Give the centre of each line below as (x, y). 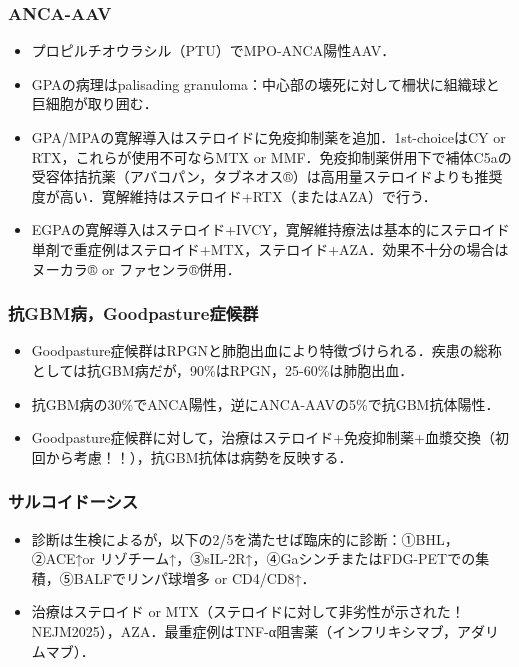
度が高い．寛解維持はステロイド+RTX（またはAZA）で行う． (234, 195)
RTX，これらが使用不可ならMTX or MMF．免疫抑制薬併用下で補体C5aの (271, 156)
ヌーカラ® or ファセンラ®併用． (136, 268)
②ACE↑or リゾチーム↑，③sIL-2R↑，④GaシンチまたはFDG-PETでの (253, 558)
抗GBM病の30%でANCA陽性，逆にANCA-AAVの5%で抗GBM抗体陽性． (265, 403)
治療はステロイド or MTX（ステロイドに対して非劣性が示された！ (248, 611)
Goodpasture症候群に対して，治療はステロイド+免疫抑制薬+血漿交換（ (263, 437)
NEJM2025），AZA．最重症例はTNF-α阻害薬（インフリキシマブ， (244, 630)
